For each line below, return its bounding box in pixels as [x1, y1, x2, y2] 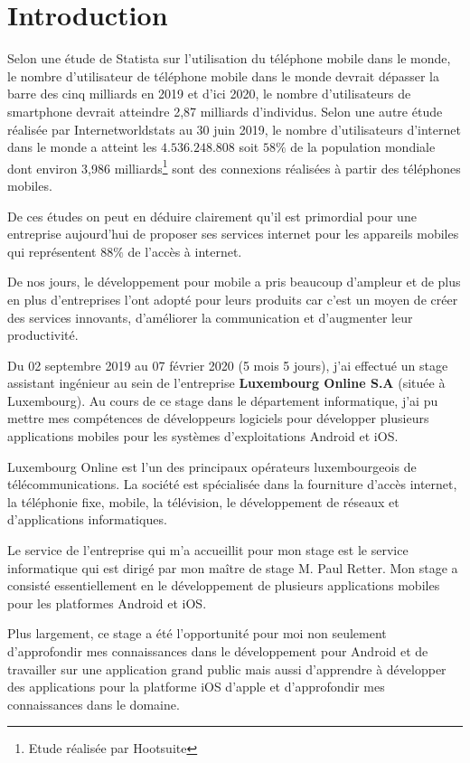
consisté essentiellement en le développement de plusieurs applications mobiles [7, 576, 440, 595]
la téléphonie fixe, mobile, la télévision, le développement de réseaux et [7, 492, 399, 511]
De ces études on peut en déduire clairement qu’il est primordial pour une [7, 206, 417, 225]
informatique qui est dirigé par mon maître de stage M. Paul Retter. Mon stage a [7, 558, 458, 577]
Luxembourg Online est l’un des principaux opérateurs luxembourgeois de [7, 457, 417, 476]
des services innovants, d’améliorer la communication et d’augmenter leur [7, 307, 413, 326]
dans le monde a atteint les [7, 137, 157, 156]
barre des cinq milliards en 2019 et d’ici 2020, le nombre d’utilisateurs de [7, 84, 411, 103]
